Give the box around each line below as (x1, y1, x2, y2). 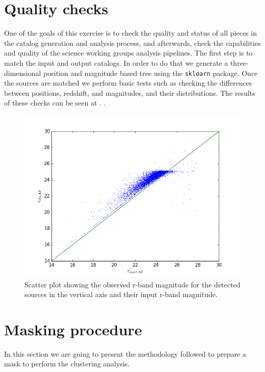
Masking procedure (4, 318, 142, 339)
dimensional (4, 67, 41, 78)
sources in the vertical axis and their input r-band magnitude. (24, 289, 218, 300)
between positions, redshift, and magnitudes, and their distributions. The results (4, 87, 255, 98)
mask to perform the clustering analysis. (4, 358, 130, 369)
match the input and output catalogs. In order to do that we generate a (4, 57, 228, 68)
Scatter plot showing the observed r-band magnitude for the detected (24, 279, 241, 289)
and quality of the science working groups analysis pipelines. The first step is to (4, 47, 253, 58)
